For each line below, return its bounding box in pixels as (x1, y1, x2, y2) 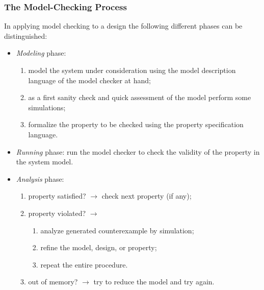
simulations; (28, 102, 66, 112)
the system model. (16, 156, 73, 167)
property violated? (28, 207, 86, 218)
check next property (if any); (101, 190, 192, 201)
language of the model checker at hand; (28, 75, 151, 85)
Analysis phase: (16, 173, 64, 184)
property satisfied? (28, 190, 86, 201)
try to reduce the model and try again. (93, 276, 215, 287)
